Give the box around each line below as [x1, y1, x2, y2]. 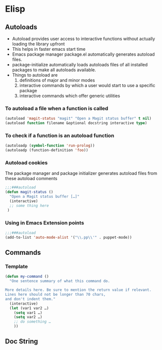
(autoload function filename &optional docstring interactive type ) [5, 121, 147, 125]
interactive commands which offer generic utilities [19, 93, 121, 99]
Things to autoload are [12, 72, 58, 78]
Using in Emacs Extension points [5, 219, 84, 226]
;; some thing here [9, 203, 49, 208]
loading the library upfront [12, 41, 65, 47]
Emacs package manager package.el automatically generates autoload [12, 51, 155, 57]
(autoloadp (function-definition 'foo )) [5, 148, 89, 153]
